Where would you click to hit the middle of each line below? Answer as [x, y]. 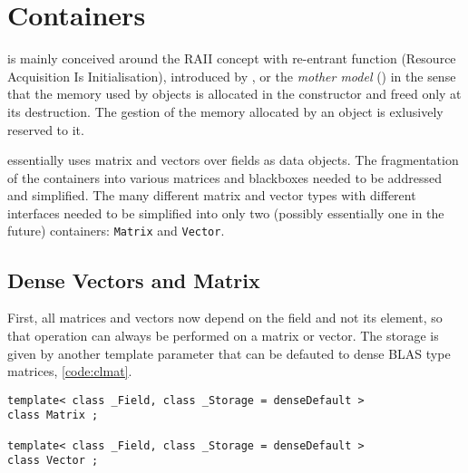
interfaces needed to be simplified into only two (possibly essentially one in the [226, 212]
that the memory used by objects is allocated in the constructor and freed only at [234, 94]
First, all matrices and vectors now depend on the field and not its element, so [225, 318]
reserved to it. [46, 129]
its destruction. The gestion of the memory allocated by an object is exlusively [225, 111]
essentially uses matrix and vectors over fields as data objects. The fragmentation [233, 160]
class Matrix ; [53, 415]
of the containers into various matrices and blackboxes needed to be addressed [224, 177]
